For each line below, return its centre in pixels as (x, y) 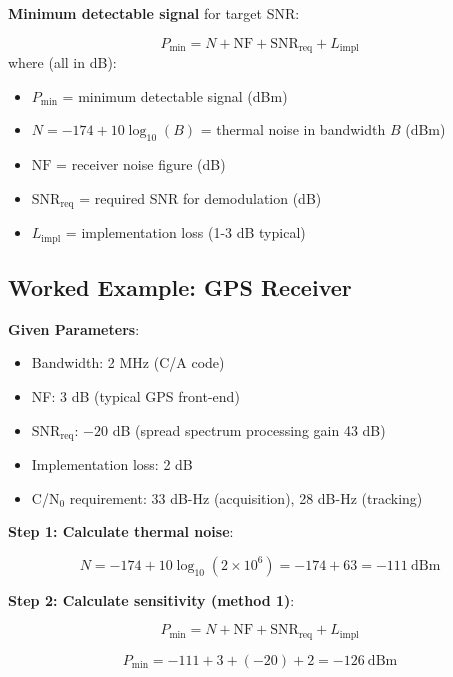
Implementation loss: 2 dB (112, 463)
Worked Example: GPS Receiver (180, 286)
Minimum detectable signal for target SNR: (154, 13)
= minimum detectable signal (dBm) (175, 95)
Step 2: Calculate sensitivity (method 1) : (151, 599)
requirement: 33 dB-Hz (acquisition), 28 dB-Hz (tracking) (246, 497)
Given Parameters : (74, 328)
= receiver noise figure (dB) (141, 164)
